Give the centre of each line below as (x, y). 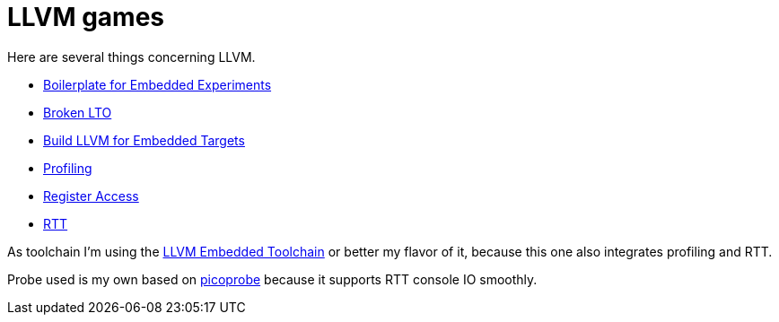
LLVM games (86, 17)
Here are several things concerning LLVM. (131, 57)
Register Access (91, 196)
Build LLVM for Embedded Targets (144, 140)
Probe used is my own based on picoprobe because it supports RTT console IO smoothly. (272, 279)
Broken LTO (78, 112)
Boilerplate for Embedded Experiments (158, 84)
